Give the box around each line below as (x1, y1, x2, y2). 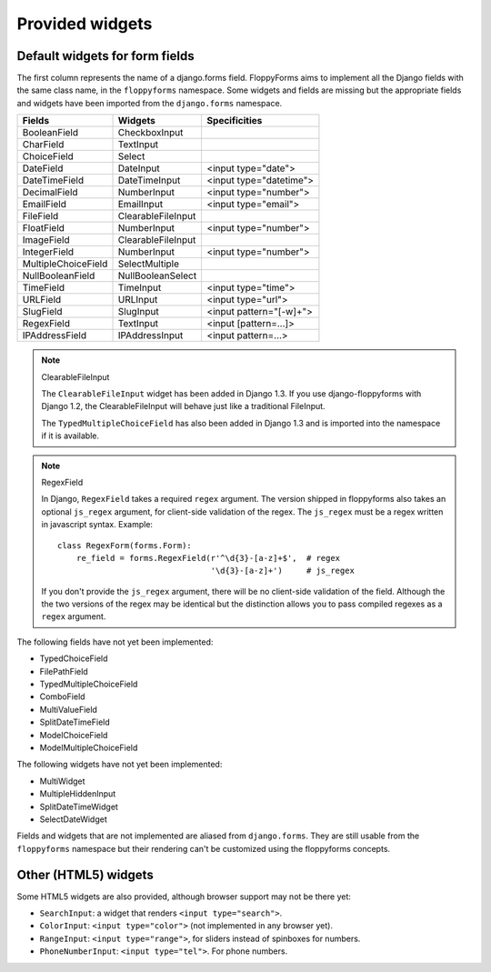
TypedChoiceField (39, 653, 108, 664)
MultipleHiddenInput (39, 788, 116, 799)
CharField (22, 138, 65, 151)
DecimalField (22, 186, 78, 199)
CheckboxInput (117, 126, 184, 139)
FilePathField (39, 666, 88, 676)
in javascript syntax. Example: (41, 519, 154, 530)
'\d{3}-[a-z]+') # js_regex (210, 566, 355, 576)
